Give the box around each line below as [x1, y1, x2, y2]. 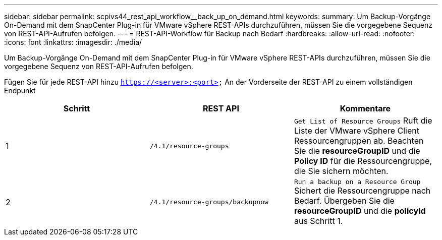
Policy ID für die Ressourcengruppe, [294, 156, 432, 166]
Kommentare [340, 103, 391, 113]
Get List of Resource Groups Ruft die [294, 115, 432, 126]
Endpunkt [4, 86, 36, 95]
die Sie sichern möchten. [294, 166, 389, 176]
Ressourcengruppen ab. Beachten [294, 136, 424, 146]
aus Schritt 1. [294, 216, 343, 226]
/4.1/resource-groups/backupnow [149, 198, 268, 206]
